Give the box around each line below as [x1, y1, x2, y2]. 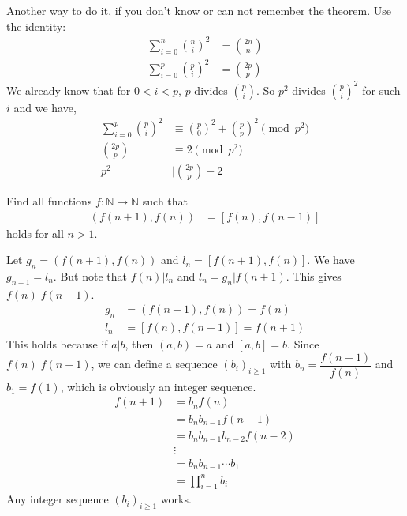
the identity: [6, 17, 66, 34]
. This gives [286, 267, 342, 284]
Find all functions [6, 192, 92, 209]
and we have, [13, 99, 77, 115]
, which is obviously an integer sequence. [60, 378, 256, 394]
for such [362, 81, 401, 98]
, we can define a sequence [91, 356, 218, 372]
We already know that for [6, 81, 131, 98]
